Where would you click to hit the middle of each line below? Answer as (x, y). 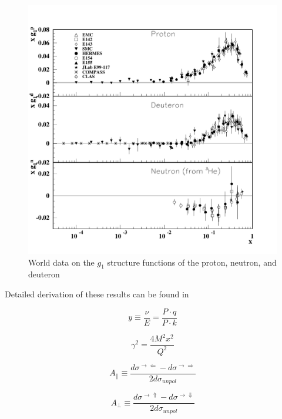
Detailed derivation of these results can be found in (97, 294)
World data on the (61, 262)
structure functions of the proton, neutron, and (192, 262)
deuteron (44, 274)
